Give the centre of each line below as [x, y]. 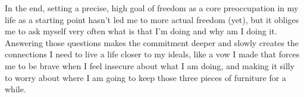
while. [15, 89]
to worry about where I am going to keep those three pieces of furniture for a [145, 77]
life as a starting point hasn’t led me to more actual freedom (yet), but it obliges [152, 19]
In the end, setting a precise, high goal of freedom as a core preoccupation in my [152, 8]
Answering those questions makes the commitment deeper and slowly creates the [152, 42]
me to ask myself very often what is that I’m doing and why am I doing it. [141, 31]
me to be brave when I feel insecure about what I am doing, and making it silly [150, 65]
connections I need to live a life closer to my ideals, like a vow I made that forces [152, 54]
